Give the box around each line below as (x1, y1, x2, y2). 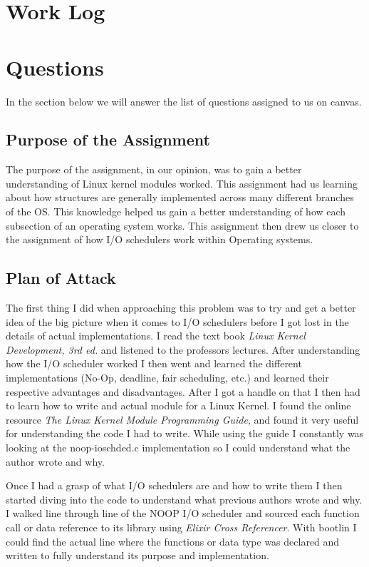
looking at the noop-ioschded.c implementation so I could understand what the (6, 440, 350, 454)
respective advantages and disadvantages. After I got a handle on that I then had (6, 384, 360, 399)
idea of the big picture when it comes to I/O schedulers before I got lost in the (6, 314, 349, 329)
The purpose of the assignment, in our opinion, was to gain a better (6, 162, 302, 177)
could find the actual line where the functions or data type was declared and (6, 533, 340, 548)
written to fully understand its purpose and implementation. (6, 548, 269, 563)
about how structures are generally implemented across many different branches (6, 190, 354, 205)
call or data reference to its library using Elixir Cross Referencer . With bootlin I (6, 519, 357, 534)
